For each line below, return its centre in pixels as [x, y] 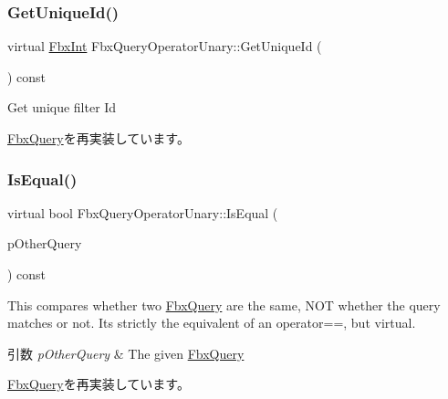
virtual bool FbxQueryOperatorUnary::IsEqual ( [143, 212]
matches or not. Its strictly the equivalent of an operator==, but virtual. [212, 323]
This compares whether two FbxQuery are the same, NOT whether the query [224, 304]
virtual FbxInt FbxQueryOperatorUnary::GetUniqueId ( [165, 46]
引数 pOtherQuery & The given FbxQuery [126, 353]
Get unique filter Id [62, 107]
